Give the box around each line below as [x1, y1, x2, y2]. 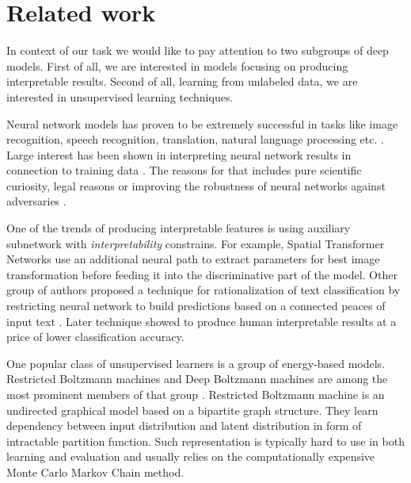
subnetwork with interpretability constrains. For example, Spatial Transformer [6, 235, 385, 251]
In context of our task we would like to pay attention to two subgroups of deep [6, 42, 389, 59]
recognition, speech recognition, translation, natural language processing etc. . [6, 131, 384, 148]
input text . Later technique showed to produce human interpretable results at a [6, 312, 397, 329]
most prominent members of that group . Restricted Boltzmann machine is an [6, 386, 385, 402]
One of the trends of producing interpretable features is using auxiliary [6, 220, 351, 236]
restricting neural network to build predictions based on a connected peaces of [6, 297, 386, 314]
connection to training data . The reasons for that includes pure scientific [6, 162, 362, 178]
